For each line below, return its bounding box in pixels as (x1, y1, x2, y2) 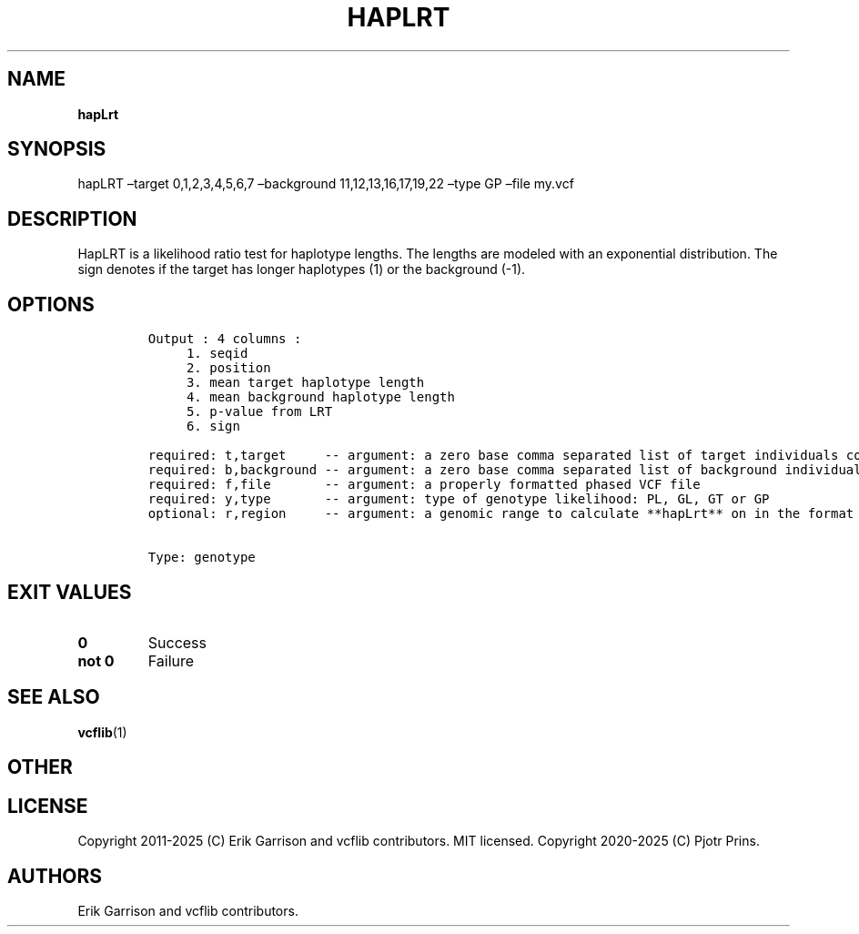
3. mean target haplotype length (186, 375, 425, 391)
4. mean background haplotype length (186, 390, 455, 405)
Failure (147, 651, 195, 670)
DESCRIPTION (7, 207, 137, 230)
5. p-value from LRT (186, 404, 333, 420)
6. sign (186, 419, 240, 434)
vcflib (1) (77, 724, 127, 740)
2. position (186, 360, 271, 376)
